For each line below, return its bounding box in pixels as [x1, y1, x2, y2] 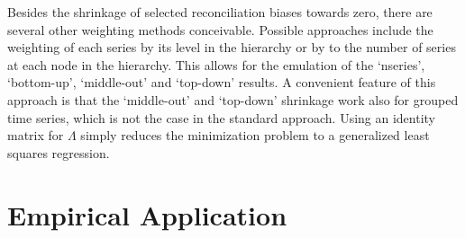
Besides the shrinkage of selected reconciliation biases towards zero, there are [7, 3, 433, 21]
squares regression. [7, 143, 110, 162]
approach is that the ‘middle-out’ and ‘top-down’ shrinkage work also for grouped [7, 90, 459, 109]
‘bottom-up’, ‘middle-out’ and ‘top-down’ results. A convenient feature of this [7, 73, 436, 92]
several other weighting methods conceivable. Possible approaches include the [7, 20, 433, 39]
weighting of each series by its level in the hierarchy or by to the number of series [7, 38, 456, 57]
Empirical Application [7, 196, 287, 233]
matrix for [7, 126, 64, 145]
